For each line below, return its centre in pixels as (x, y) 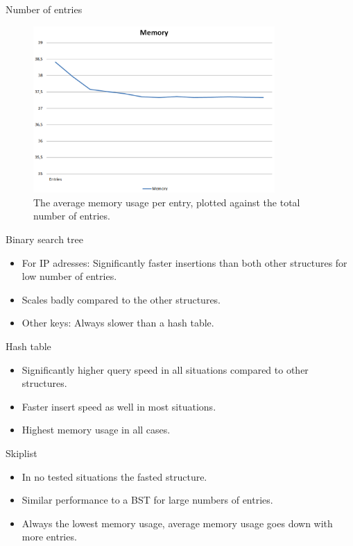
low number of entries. (69, 276)
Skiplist (21, 453)
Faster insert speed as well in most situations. (119, 406)
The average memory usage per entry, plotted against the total (167, 202)
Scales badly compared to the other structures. (121, 299)
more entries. (49, 537)
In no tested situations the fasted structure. (114, 476)
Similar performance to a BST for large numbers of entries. (147, 500)
